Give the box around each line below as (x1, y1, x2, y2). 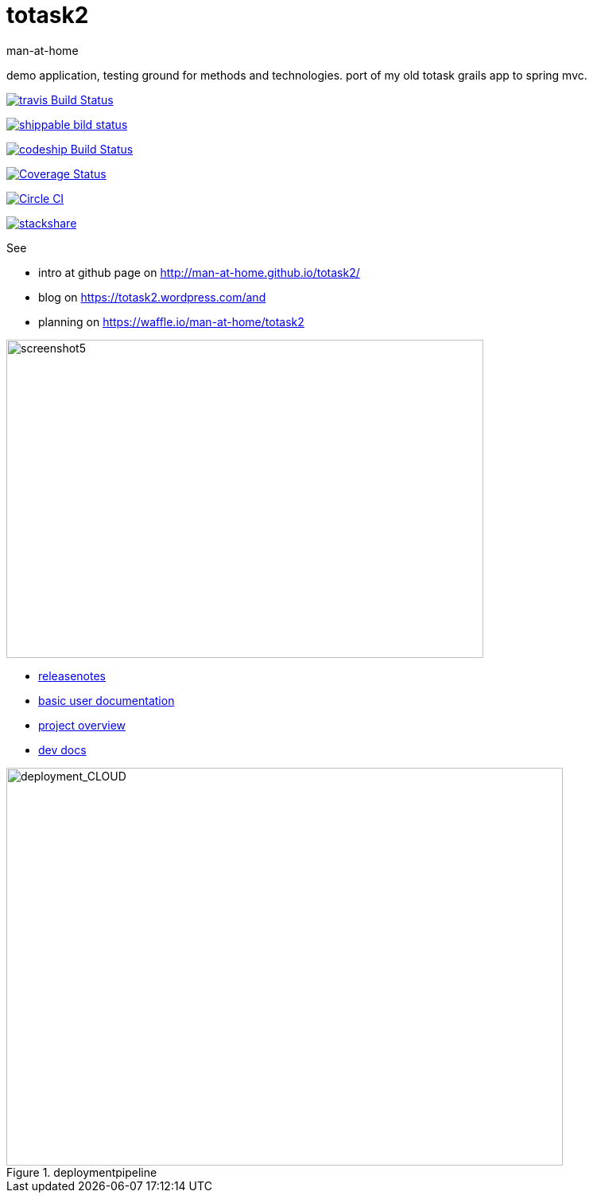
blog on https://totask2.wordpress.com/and (38, 290, 266, 304)
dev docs (38, 742, 87, 757)
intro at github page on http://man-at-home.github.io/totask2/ (38, 265, 360, 279)
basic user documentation (38, 693, 175, 707)
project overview (38, 718, 126, 732)
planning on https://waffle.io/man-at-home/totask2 (38, 314, 304, 329)
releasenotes (38, 668, 106, 683)
